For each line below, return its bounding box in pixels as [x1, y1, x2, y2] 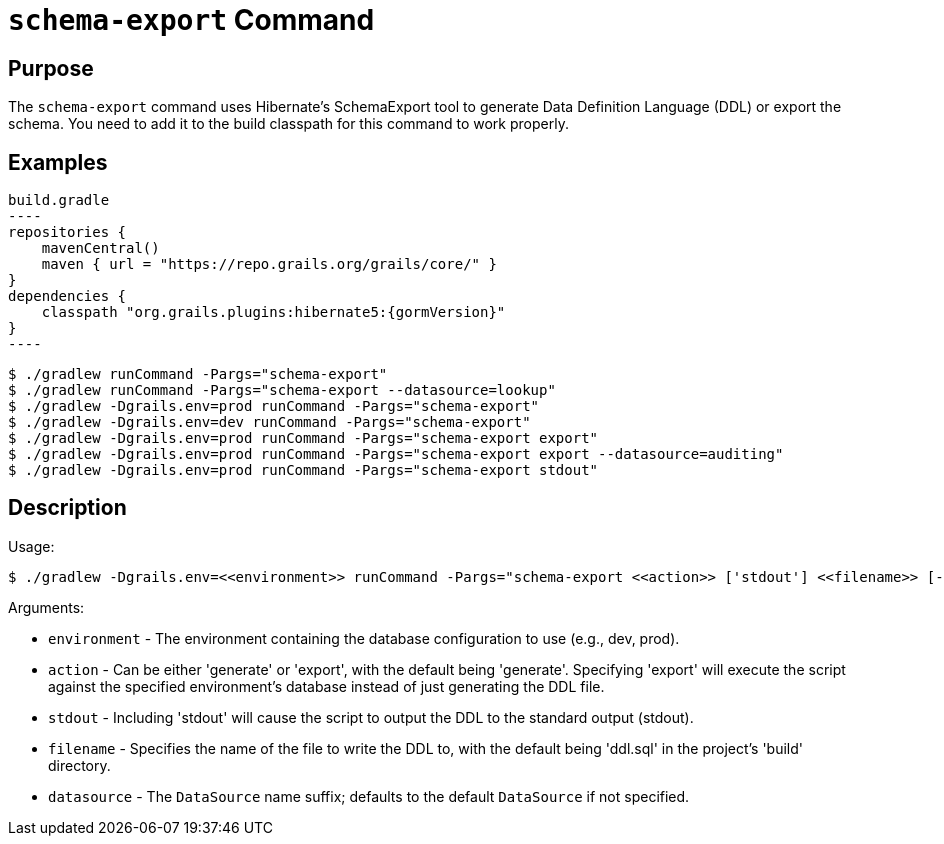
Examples [8, 149, 108, 175]
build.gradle [8, 192, 110, 209]
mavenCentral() [41, 240, 160, 257]
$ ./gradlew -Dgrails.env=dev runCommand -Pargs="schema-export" [8, 414, 531, 431]
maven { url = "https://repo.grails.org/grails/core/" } [41, 256, 497, 273]
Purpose [8, 55, 94, 81]
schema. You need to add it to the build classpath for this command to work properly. [8, 115, 569, 133]
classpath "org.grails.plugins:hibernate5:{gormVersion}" [41, 304, 506, 321]
